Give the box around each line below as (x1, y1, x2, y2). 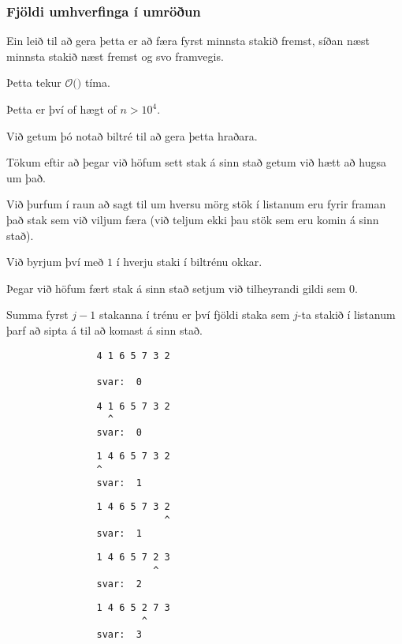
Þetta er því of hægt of (6, 101, 117, 117)
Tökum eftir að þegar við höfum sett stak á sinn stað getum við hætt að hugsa (6, 154, 386, 170)
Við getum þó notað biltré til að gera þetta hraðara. (6, 127, 258, 144)
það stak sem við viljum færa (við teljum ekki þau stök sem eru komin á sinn (6, 211, 379, 227)
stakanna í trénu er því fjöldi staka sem (99, 306, 290, 323)
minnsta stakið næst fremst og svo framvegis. (6, 47, 224, 64)
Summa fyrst (6, 306, 69, 323)
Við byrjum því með (6, 253, 104, 270)
